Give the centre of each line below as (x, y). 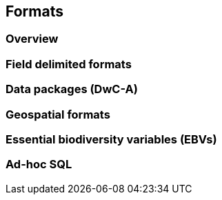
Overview (32, 39)
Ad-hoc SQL (39, 164)
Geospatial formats (58, 114)
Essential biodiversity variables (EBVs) (111, 139)
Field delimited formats (69, 64)
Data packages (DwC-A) (72, 89)
